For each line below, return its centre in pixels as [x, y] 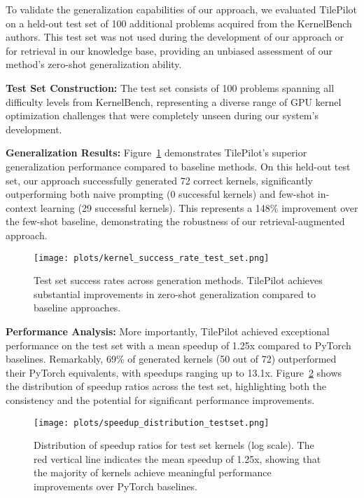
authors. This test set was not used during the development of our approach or [175, 37]
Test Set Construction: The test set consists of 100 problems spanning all [170, 87]
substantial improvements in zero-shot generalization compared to [175, 294]
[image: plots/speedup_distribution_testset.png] [152, 423]
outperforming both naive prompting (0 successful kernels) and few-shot [160, 194]
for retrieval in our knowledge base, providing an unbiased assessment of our [169, 50]
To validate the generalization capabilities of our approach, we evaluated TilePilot [182, 9]
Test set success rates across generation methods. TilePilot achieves [178, 280]
